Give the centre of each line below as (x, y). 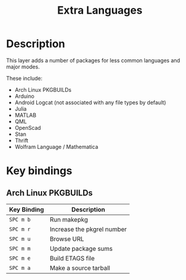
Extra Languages (100, 10)
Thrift (21, 140)
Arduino (24, 96)
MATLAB (26, 115)
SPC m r (20, 229)
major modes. (23, 67)
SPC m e (20, 258)
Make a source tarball (80, 267)
